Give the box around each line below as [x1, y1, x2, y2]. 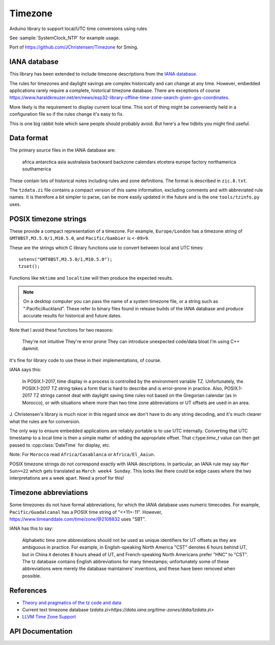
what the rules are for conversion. [9, 418, 80, 425]
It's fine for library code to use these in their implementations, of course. [9, 357, 161, 363]
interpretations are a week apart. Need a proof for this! [9, 475, 124, 481]
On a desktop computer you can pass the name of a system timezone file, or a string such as [23, 299, 218, 305]
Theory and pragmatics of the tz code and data [22, 600, 122, 606]
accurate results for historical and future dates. [23, 313, 122, 319]
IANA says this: [9, 366, 42, 373]
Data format [9, 134, 48, 142]
